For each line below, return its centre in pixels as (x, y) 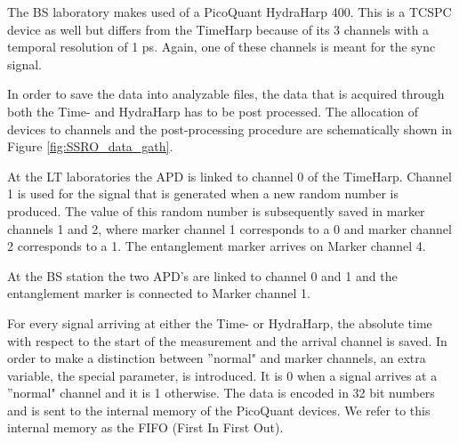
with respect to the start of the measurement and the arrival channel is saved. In (227, 340)
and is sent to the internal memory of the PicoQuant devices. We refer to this (219, 410)
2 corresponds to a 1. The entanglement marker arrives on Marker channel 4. (217, 246)
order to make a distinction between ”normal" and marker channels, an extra (217, 358)
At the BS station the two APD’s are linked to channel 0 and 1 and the (202, 275)
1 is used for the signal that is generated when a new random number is (203, 193)
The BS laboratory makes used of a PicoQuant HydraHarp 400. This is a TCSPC (229, 12)
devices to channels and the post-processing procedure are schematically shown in (229, 129)
